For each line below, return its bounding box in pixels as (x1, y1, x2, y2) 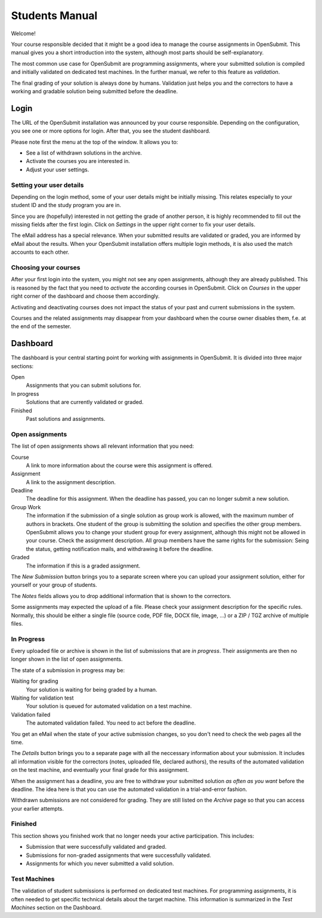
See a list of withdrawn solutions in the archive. (26, 149, 143, 156)
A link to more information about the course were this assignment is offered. (26, 461, 213, 469)
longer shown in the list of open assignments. (11, 655, 123, 663)
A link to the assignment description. (26, 478, 116, 486)
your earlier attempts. (11, 805, 64, 812)
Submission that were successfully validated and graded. (26, 843, 167, 851)
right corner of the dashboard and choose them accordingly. (11, 292, 160, 300)
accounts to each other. (11, 248, 70, 256)
